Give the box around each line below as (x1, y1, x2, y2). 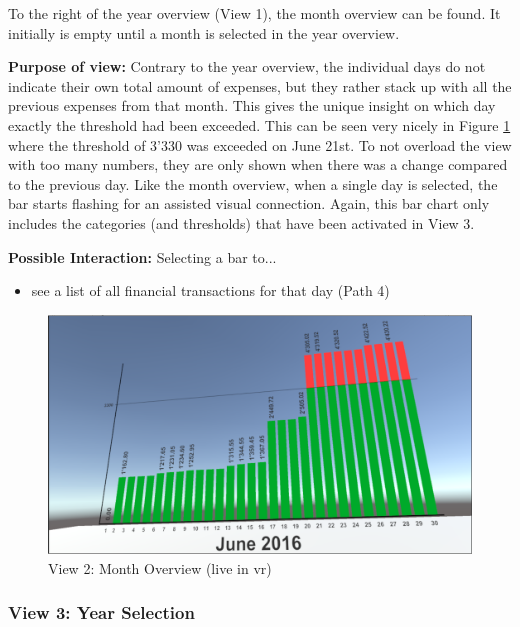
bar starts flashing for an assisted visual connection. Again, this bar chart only (8, 193, 490, 214)
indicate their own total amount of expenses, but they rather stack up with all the (8, 75, 512, 96)
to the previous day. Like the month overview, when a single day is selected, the (8, 173, 498, 194)
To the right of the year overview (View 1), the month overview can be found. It (8, 3, 501, 23)
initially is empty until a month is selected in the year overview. (8, 22, 400, 43)
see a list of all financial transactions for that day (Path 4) (31, 280, 390, 301)
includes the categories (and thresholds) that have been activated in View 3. (8, 212, 475, 233)
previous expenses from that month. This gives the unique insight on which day (8, 95, 496, 116)
